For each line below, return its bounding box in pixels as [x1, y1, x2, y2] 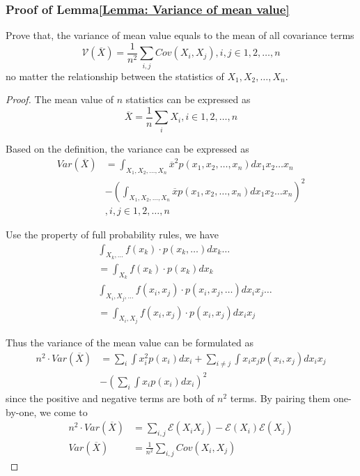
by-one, [6, 404, 37, 419]
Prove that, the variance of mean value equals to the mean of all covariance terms [6, 28, 354, 43]
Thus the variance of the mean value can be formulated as [6, 335, 254, 349]
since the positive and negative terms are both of [6, 390, 214, 405]
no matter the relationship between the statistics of [6, 68, 224, 83]
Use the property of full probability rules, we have [6, 227, 219, 241]
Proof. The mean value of [6, 92, 114, 107]
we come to [39, 404, 88, 419]
